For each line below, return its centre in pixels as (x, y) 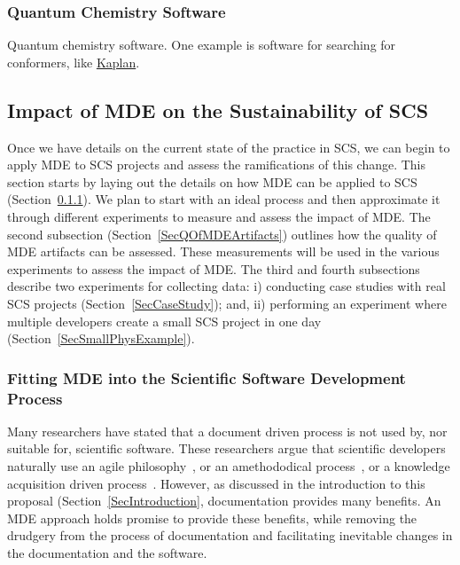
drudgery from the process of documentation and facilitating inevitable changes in (230, 535)
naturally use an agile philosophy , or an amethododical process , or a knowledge (229, 466)
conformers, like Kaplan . (74, 62)
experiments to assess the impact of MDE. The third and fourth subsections (214, 268)
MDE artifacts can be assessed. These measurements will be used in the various (223, 251)
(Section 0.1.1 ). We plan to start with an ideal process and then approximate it (224, 199)
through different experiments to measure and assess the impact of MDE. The (219, 216)
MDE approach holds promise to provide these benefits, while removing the (212, 518)
